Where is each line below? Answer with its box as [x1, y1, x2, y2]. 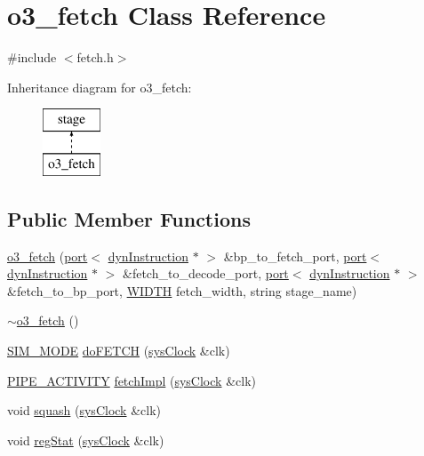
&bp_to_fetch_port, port [223, 246, 367, 265]
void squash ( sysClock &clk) [7, 401, 161, 420]
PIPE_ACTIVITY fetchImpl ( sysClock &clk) [7, 371, 256, 389]
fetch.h [76, 48, 114, 67]
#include [7, 48, 57, 67]
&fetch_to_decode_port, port [123, 264, 289, 283]
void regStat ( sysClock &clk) [7, 430, 164, 449]
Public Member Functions [7, 204, 251, 232]
